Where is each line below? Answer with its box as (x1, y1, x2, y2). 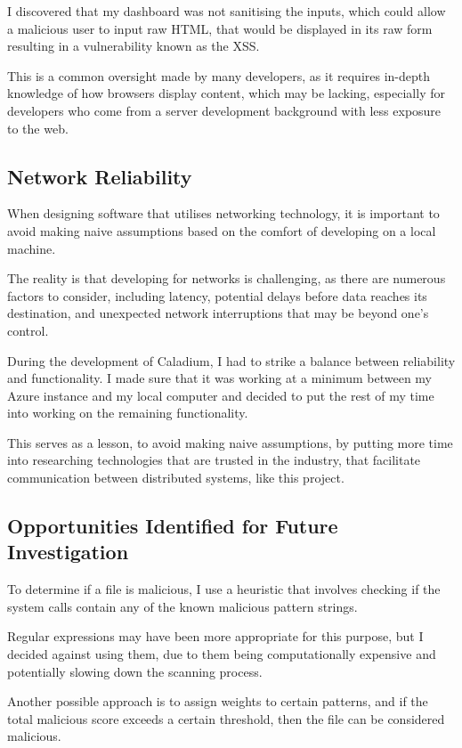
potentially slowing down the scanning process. (7, 662, 263, 680)
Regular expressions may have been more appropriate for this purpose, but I (7, 627, 424, 646)
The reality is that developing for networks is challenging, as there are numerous (7, 269, 446, 288)
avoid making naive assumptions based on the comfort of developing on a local (7, 221, 436, 240)
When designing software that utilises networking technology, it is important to (7, 204, 440, 223)
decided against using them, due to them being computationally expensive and (7, 645, 436, 663)
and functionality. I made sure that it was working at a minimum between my (7, 369, 432, 387)
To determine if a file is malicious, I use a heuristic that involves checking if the (7, 580, 441, 598)
